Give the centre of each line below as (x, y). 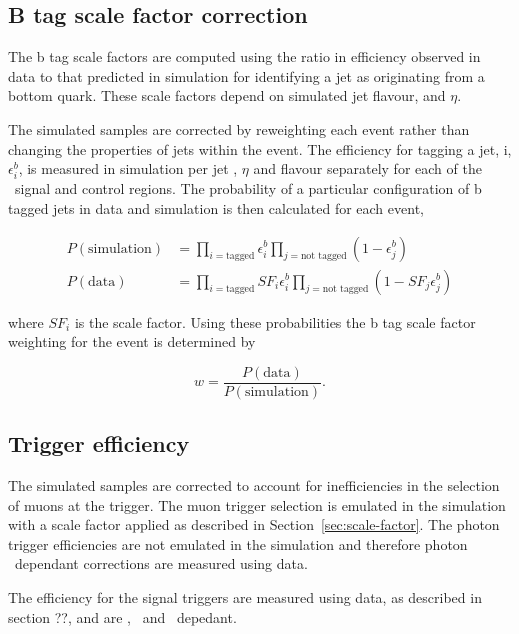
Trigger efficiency (99, 443)
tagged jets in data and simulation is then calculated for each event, (216, 207)
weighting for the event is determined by (132, 341)
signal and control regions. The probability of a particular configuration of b (248, 188)
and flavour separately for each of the (367, 168)
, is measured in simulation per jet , (128, 168)
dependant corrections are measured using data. (161, 563)
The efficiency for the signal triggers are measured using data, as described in (245, 597)
